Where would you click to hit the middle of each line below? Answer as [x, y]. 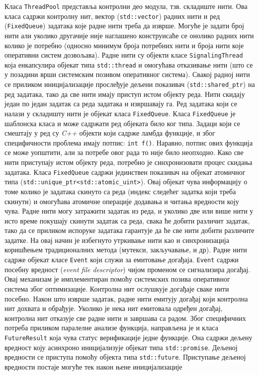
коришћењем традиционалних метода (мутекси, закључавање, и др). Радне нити [126, 250]
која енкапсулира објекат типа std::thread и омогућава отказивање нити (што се [129, 64]
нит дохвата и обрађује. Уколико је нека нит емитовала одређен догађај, [114, 308]
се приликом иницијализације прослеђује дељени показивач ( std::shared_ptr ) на [130, 84]
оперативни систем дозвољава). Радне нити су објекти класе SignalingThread [124, 55]
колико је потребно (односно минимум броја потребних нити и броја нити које [124, 45]
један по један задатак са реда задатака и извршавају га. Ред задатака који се [121, 104]
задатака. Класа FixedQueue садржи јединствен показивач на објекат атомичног [125, 172]
